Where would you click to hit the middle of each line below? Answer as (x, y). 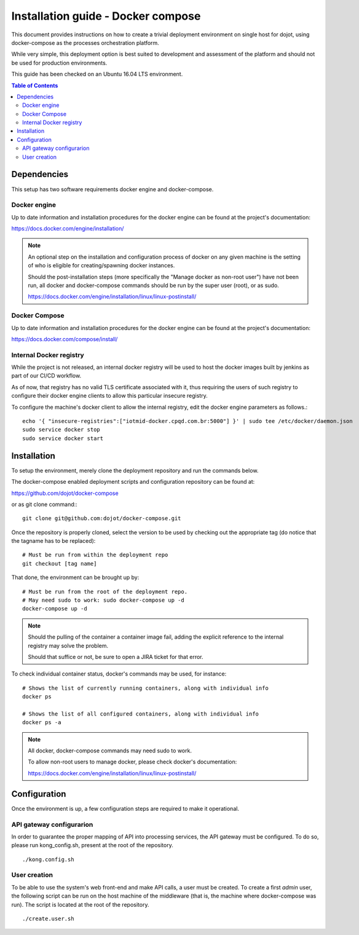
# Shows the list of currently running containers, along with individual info (145, 688)
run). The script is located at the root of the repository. (80, 904)
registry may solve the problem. (68, 645)
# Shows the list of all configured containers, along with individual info (141, 714)
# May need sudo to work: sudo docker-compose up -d (103, 600)
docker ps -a (42, 723)
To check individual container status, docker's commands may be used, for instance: (119, 674)
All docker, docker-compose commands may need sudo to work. (110, 751)
